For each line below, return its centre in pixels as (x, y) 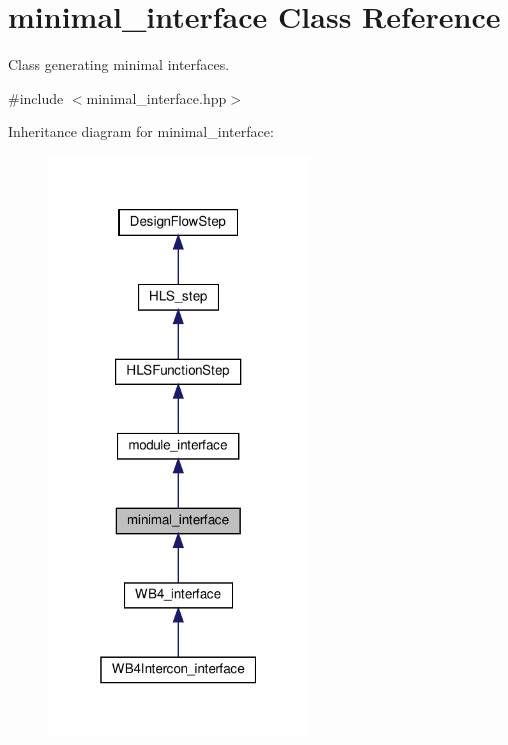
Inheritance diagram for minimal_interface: (141, 131)
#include (36, 97)
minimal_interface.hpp (156, 97)
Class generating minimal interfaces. (119, 64)
